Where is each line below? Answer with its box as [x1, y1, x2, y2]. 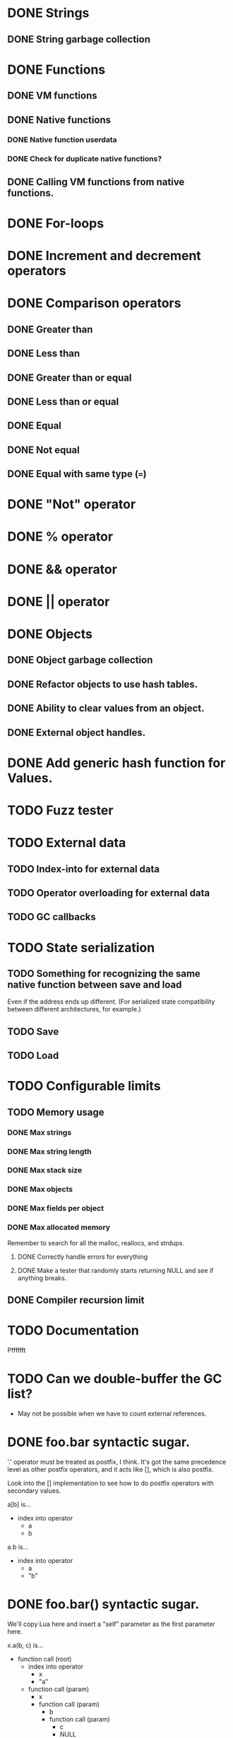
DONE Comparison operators [7, 296, 181, 311]
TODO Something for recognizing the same [7, 968, 201, 980]
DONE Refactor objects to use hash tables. [7, 678, 198, 690]
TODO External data [7, 835, 126, 851]
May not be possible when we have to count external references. [17, 1409, 207, 1418]
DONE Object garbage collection [7, 654, 153, 666]
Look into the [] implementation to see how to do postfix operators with [7, 1479, 214, 1487]
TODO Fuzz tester [7, 802, 114, 818]
